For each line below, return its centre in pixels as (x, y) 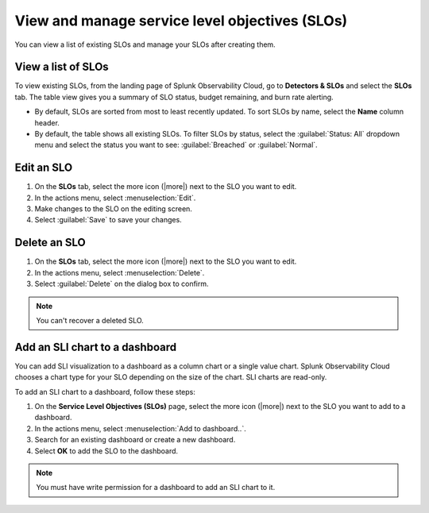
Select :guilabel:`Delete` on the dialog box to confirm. (122, 284)
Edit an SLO (44, 168)
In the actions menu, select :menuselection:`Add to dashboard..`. (140, 428)
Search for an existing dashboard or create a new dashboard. (135, 440)
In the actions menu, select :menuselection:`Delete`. (120, 272)
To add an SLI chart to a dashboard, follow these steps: (105, 391)
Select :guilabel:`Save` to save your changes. (108, 220)
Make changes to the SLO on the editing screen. (113, 209)
